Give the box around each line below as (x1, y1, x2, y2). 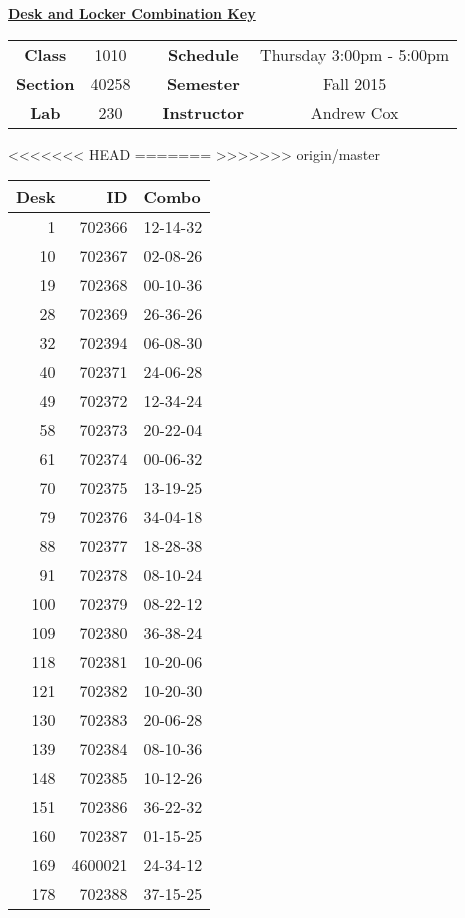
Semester (166, 71, 240, 95)
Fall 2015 (322, 71, 387, 95)
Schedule (168, 42, 239, 66)
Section (16, 71, 75, 95)
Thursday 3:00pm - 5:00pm (260, 42, 450, 66)
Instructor (162, 100, 245, 124)
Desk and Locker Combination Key (8, 3, 256, 23)
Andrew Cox (310, 100, 399, 124)
